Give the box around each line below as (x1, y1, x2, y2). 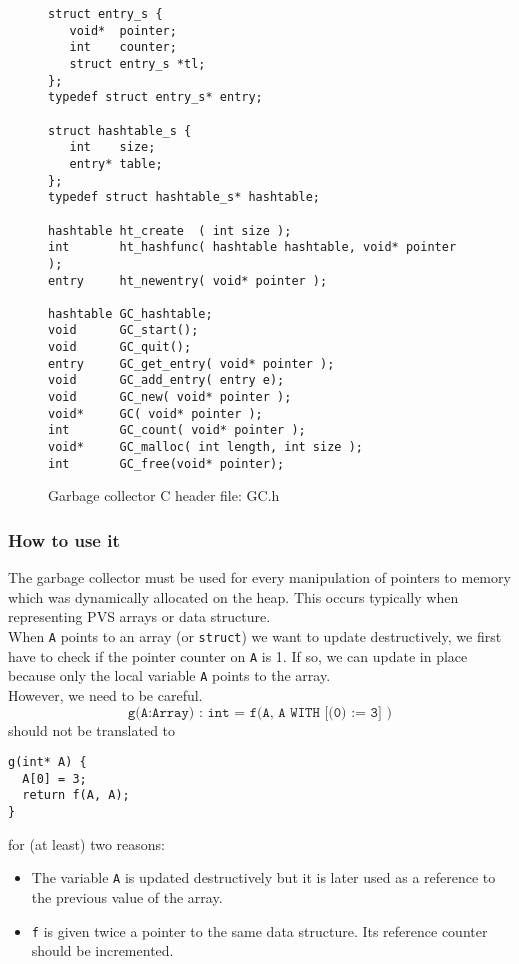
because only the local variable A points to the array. (8, 665, 331, 686)
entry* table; (69, 156, 163, 171)
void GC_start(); (48, 323, 199, 338)
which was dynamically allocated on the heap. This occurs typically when (8, 586, 459, 607)
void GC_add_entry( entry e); (48, 373, 285, 388)
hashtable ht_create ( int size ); (48, 223, 292, 238)
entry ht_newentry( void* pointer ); (48, 273, 328, 288)
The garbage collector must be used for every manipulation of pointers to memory (8, 567, 511, 588)
